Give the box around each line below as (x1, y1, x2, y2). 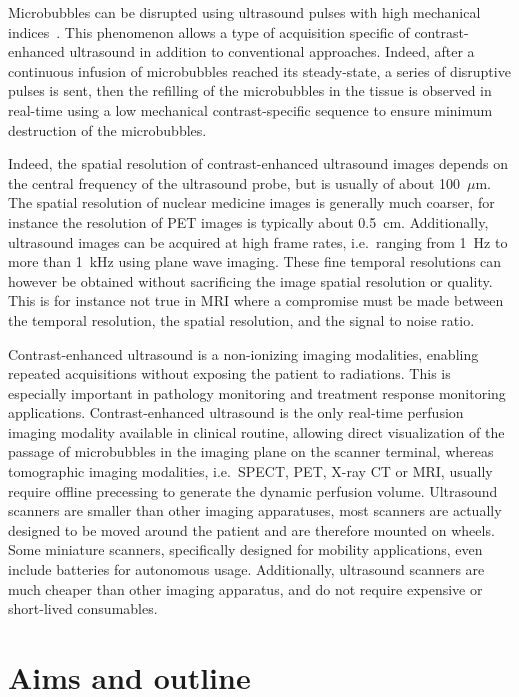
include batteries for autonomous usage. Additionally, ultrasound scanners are (8, 559, 485, 580)
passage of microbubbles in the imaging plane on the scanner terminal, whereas (8, 441, 494, 462)
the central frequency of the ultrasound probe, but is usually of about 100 (8, 172, 460, 193)
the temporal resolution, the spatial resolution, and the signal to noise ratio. (8, 309, 475, 330)
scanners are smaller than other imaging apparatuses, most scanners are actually (8, 500, 502, 521)
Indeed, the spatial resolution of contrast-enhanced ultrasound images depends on (8, 153, 508, 174)
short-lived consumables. (8, 598, 158, 619)
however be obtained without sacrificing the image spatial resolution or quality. (8, 270, 493, 291)
